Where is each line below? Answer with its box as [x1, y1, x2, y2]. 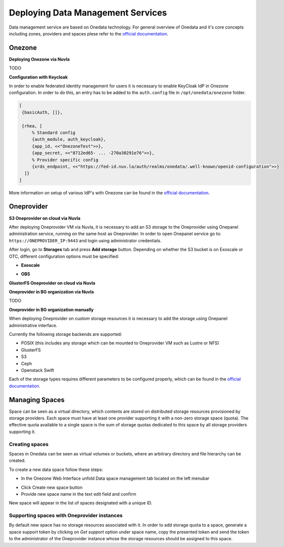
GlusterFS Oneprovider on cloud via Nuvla [9, 280, 95, 286]
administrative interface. [9, 322, 58, 328]
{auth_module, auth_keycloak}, [31, 137, 106, 142]
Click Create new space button [21, 484, 83, 490]
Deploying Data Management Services [9, 7, 167, 18]
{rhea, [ [22, 123, 43, 128]
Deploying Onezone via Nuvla [9, 56, 70, 62]
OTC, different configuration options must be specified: [9, 253, 120, 259]
